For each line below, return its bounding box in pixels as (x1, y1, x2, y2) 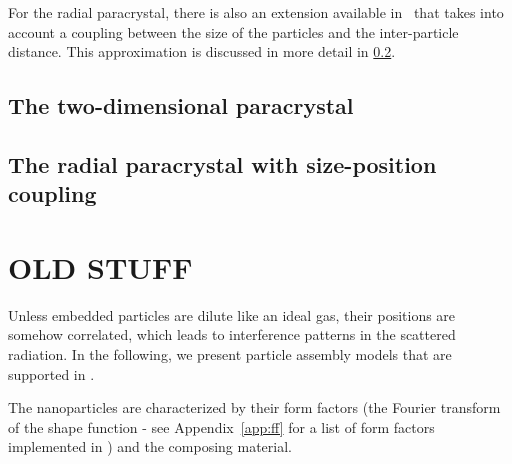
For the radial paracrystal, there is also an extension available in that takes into (8, 2, 504, 22)
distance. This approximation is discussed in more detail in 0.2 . (8, 41, 396, 62)
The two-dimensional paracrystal (8, 90, 354, 121)
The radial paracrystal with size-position (8, 148, 437, 179)
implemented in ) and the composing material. (8, 436, 293, 457)
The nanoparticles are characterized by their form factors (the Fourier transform (8, 397, 501, 418)
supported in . (8, 363, 95, 384)
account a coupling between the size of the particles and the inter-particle (8, 21, 459, 42)
